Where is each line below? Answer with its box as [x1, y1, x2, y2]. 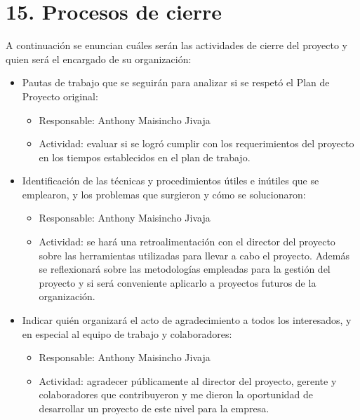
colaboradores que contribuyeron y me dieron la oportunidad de [39, 387, 314, 402]
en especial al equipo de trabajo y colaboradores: [22, 326, 232, 341]
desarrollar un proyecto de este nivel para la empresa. [39, 401, 269, 415]
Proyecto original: [22, 88, 98, 103]
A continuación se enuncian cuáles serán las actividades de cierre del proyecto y [6, 38, 347, 53]
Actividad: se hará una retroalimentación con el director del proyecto [39, 234, 335, 249]
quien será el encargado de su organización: [6, 51, 192, 66]
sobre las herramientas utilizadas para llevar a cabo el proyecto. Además [39, 248, 349, 262]
